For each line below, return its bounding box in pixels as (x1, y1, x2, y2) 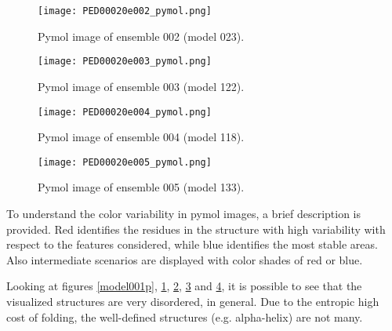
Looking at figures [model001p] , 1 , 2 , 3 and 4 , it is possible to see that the (6, 278, 362, 294)
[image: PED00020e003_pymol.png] (38, 56, 212, 67)
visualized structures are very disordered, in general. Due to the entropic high (6, 293, 379, 309)
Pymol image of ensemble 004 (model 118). (38, 129, 245, 145)
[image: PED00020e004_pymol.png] (38, 106, 212, 118)
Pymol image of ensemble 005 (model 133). (38, 179, 245, 195)
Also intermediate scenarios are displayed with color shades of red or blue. (6, 251, 363, 267)
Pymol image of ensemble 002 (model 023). (38, 27, 245, 44)
